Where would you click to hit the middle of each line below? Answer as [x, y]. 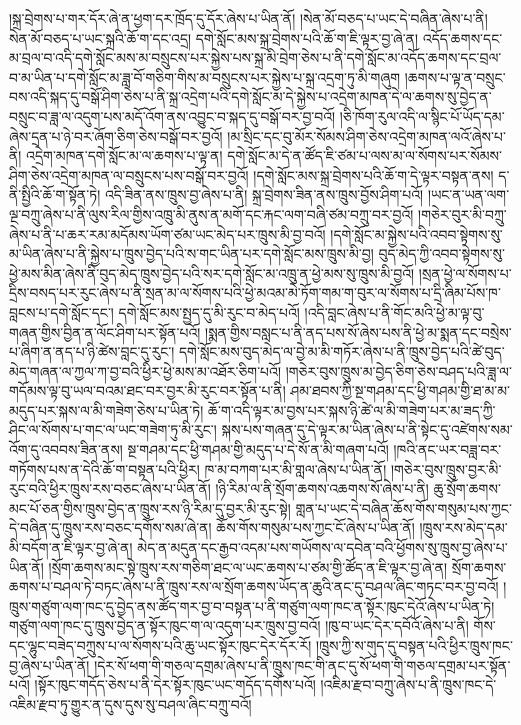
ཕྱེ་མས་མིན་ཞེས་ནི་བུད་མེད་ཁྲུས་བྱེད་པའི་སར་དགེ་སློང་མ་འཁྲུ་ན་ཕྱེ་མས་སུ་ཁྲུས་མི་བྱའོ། [212, 272]
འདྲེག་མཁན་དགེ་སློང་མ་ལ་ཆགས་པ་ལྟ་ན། [124, 155]
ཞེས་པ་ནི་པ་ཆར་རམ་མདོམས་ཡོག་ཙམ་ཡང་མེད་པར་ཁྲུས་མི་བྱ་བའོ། [167, 233]
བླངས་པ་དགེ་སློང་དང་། [61, 311]
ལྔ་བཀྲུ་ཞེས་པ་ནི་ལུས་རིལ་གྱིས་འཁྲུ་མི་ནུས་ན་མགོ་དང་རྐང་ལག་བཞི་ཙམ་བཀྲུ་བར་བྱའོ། [211, 213]
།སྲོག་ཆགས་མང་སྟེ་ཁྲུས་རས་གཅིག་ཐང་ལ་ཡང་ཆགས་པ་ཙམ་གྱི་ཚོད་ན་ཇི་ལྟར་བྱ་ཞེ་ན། [248, 566]
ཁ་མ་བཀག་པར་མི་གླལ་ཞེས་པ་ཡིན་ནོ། [295, 468]
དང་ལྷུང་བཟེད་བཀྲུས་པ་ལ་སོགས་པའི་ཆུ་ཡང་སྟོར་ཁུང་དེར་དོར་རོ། [160, 645]
